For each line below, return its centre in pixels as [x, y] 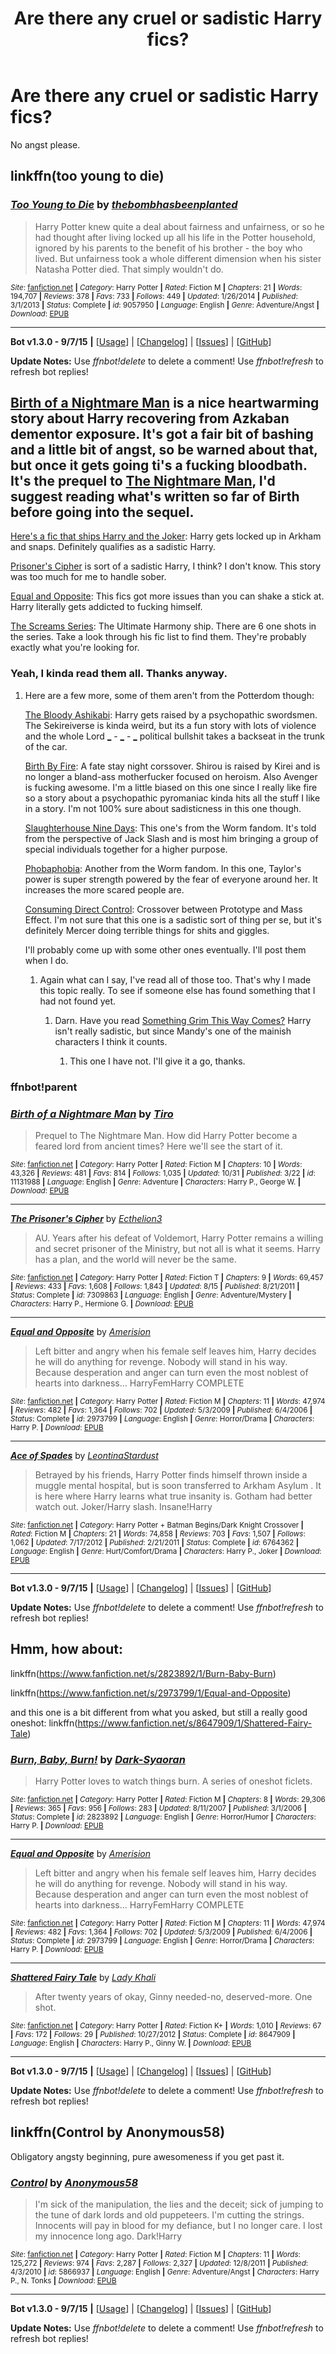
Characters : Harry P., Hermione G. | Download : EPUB [102, 1303]
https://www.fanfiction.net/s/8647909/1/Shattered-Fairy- [195, 1723]
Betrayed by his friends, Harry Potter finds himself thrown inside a [171, 1474]
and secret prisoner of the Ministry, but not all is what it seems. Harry [177, 1248]
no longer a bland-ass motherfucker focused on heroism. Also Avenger [171, 776]
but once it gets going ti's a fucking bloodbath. [159, 465]
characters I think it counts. [111, 1041]
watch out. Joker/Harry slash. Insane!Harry [123, 1506]
